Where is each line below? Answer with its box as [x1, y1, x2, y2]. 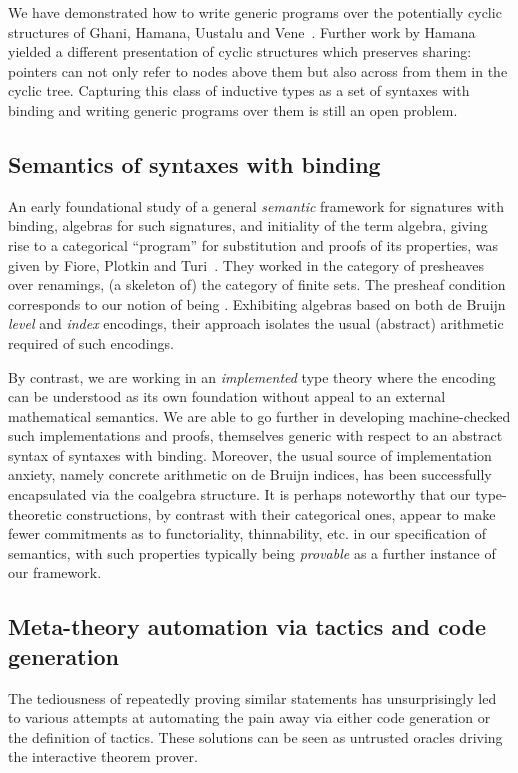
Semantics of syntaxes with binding [8, 148, 381, 179]
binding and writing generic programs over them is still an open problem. [8, 99, 458, 120]
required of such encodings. [8, 332, 174, 353]
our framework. [8, 562, 102, 583]
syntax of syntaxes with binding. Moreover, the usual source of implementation [8, 444, 492, 465]
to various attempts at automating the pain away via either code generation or [8, 707, 491, 728]
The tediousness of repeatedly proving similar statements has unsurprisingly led [8, 687, 497, 708]
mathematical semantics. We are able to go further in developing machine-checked [8, 405, 511, 426]
